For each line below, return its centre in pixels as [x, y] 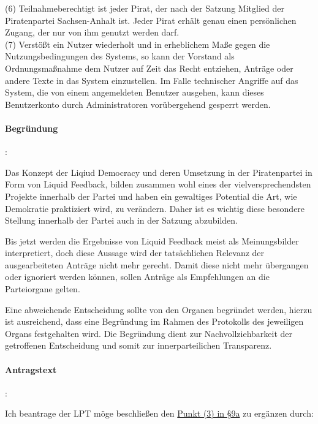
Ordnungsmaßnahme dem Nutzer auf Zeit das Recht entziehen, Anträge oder [149, 68]
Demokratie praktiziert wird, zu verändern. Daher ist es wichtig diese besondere [155, 208]
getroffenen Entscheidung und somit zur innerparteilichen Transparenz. [138, 345]
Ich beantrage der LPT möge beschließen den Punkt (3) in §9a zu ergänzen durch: [159, 413]
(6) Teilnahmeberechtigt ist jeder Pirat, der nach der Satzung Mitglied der [145, 8]
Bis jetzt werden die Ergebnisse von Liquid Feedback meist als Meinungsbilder [152, 240]
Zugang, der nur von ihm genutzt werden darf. [92, 32]
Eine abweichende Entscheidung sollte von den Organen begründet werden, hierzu [159, 309]
